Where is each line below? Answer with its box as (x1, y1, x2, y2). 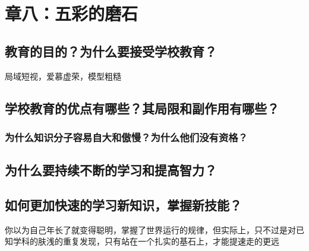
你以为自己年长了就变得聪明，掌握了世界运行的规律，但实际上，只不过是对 (5, 223, 296, 236)
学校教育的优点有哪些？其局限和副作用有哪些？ (5, 99, 279, 117)
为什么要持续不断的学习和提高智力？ (5, 161, 217, 179)
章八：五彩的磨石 (5, 1, 138, 26)
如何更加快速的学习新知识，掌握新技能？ (5, 195, 242, 214)
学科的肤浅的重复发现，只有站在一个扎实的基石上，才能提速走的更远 (12, 235, 279, 247)
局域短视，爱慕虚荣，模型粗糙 (5, 69, 121, 82)
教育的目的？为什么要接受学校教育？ (5, 42, 217, 60)
